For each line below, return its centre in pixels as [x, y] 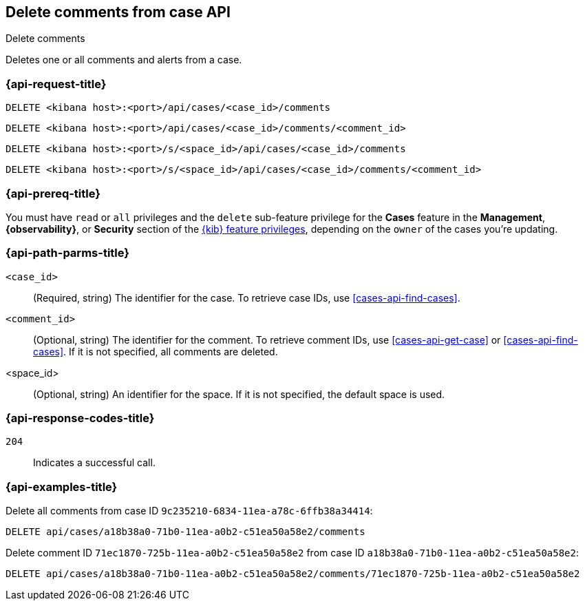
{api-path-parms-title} [67, 253]
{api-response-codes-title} [80, 418]
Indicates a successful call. [94, 463]
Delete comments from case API [118, 12]
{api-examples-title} [62, 487]
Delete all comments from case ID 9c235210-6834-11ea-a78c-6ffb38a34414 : [189, 511]
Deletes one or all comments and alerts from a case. [124, 60]
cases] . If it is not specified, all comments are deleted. [156, 351]
